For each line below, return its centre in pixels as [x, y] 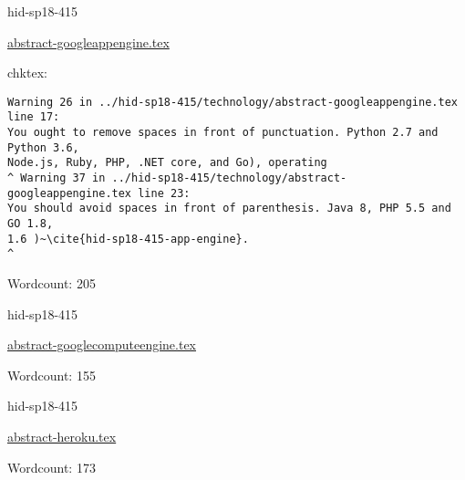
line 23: [164, 193]
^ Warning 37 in [57, 178]
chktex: [27, 73]
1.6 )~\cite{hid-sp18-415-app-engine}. [128, 239]
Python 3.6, [43, 147]
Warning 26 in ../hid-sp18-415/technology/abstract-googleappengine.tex [232, 102]
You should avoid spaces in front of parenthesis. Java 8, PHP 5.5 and [229, 209]
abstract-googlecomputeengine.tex [102, 344]
